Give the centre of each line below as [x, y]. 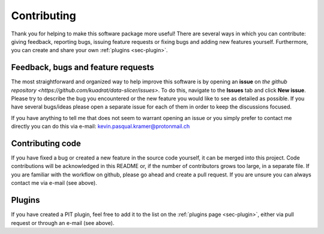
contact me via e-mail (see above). [54, 183]
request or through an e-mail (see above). [63, 223]
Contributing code [46, 143]
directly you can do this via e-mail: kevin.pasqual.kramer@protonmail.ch [100, 127]
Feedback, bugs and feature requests [82, 67]
